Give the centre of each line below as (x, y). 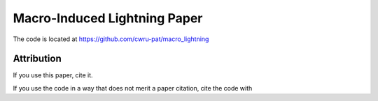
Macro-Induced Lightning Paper (108, 18)
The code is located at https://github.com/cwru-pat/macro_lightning (111, 39)
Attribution (37, 59)
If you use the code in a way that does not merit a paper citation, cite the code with (133, 88)
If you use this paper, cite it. (53, 75)
